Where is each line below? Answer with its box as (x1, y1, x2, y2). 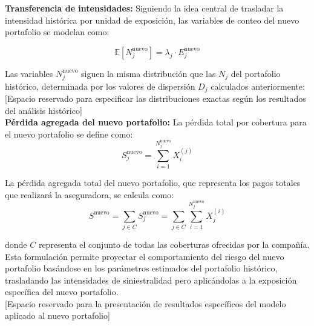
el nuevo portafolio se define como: (5, 127, 133, 140)
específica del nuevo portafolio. (5, 285, 119, 298)
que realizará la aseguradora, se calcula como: (5, 188, 174, 201)
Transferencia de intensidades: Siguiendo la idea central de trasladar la (5, 2, 284, 14)
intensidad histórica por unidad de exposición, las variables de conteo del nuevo (5, 13, 299, 26)
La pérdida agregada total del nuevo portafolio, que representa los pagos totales (5, 176, 301, 189)
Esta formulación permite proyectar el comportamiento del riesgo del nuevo (5, 250, 284, 262)
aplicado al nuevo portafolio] (5, 309, 110, 322)
